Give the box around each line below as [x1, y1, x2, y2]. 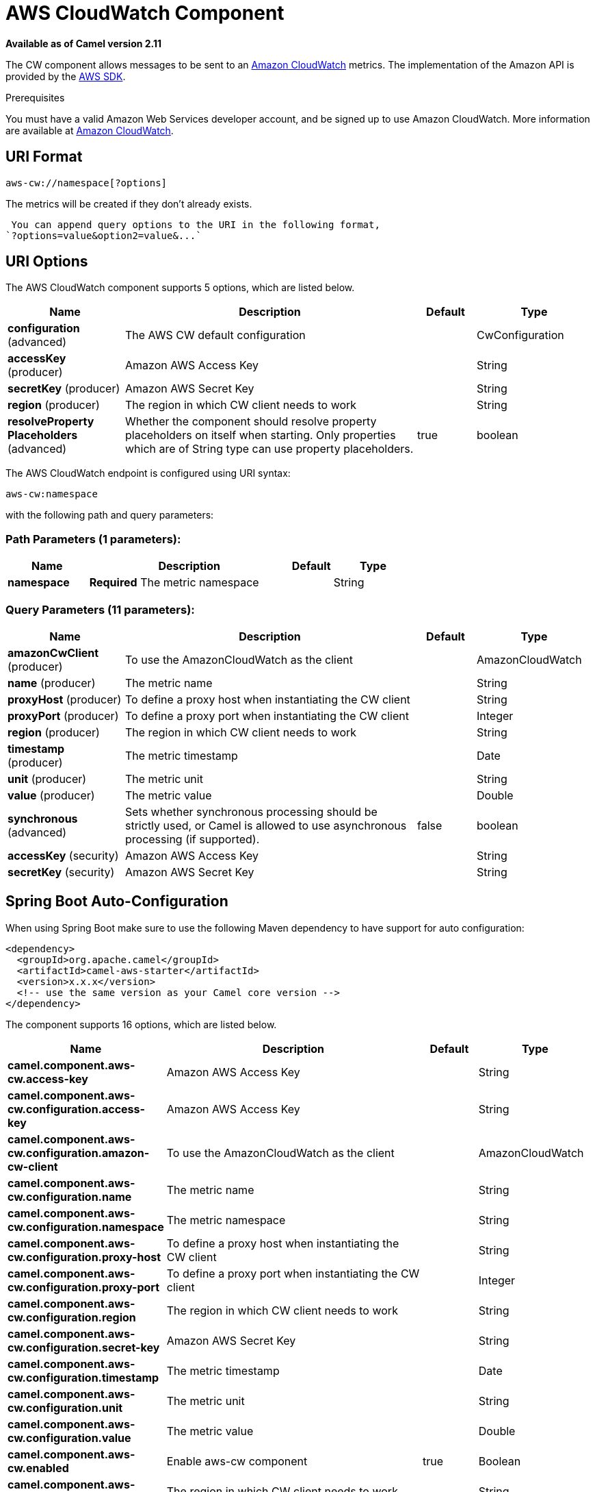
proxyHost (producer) [8, 692, 122, 706]
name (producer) [8, 675, 96, 690]
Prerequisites [5, 91, 65, 103]
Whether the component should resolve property [125, 414, 377, 429]
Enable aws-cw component [166, 1454, 308, 1468]
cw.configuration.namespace [8, 1219, 164, 1234]
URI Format [5, 148, 83, 166]
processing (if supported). [125, 832, 260, 846]
